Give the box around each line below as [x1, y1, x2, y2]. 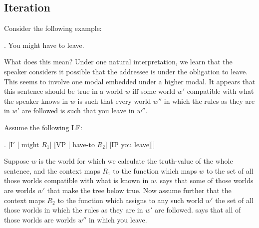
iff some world [132, 86, 175, 96]
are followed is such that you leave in [21, 105, 135, 116]
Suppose [4, 156, 29, 166]
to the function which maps [113, 165, 197, 176]
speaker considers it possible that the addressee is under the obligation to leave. [4, 66, 248, 76]
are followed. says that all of [155, 205, 241, 215]
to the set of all [206, 165, 254, 176]
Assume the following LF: [4, 122, 82, 132]
